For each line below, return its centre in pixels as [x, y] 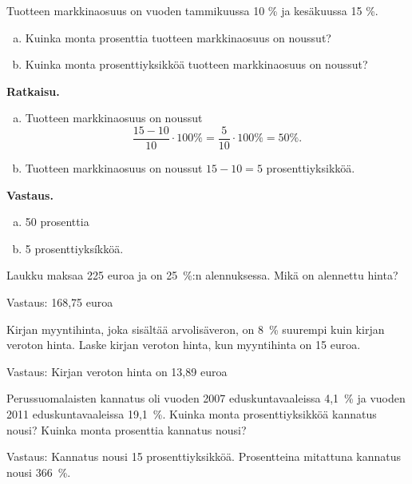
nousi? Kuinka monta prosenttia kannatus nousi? [127, 429]
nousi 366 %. [39, 472]
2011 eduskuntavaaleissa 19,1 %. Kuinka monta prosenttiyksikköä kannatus [192, 413]
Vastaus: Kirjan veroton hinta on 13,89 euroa [117, 371]
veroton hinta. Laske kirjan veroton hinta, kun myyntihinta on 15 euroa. [184, 345]
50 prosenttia [57, 222]
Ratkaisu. [33, 91]
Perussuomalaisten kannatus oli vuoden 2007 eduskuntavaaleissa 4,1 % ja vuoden [206, 398]
